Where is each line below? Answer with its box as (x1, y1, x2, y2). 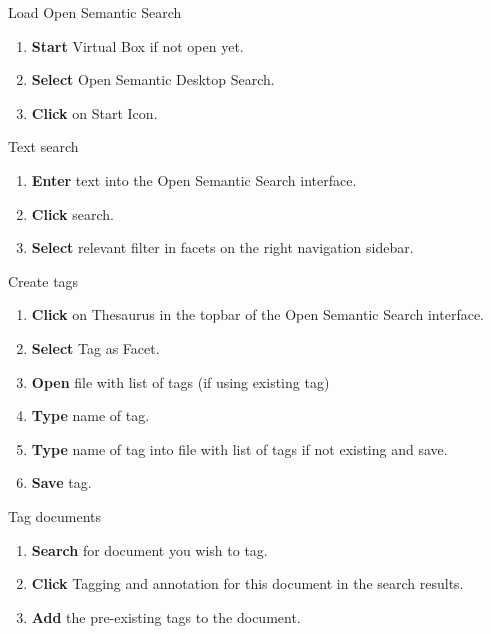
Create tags (8, 270, 79, 291)
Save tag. (31, 472, 92, 493)
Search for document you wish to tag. (31, 539, 268, 560)
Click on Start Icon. (31, 102, 158, 123)
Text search (8, 136, 79, 157)
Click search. (31, 203, 114, 224)
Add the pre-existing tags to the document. (31, 606, 301, 627)
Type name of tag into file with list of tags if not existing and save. (31, 438, 448, 459)
